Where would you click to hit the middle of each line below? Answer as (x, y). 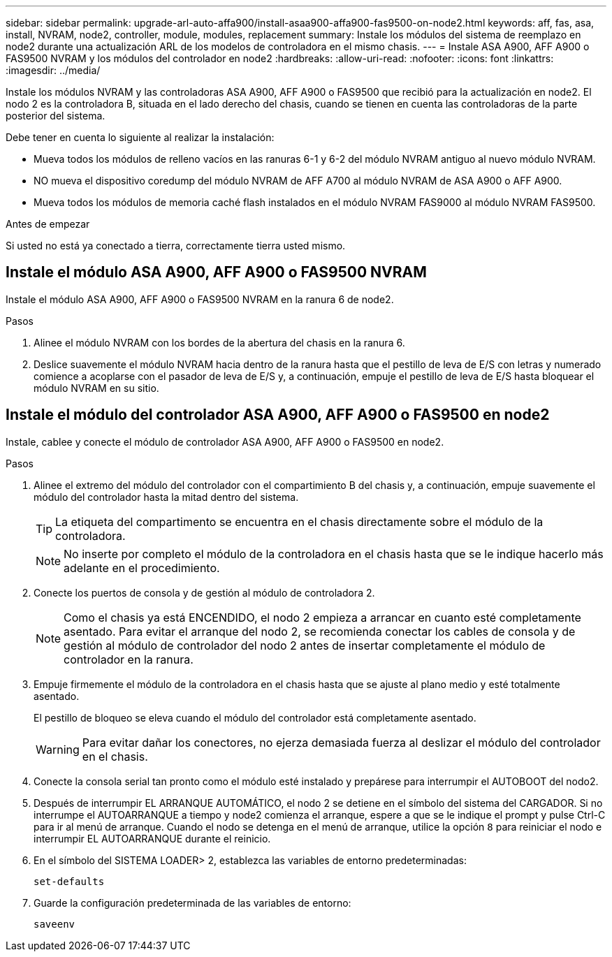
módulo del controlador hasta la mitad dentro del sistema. (166, 497)
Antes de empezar (48, 224)
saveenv (54, 924)
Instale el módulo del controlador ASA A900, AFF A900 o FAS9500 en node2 (278, 415)
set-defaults (69, 881)
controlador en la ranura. (129, 659)
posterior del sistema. (56, 116)
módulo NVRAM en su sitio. (96, 388)
